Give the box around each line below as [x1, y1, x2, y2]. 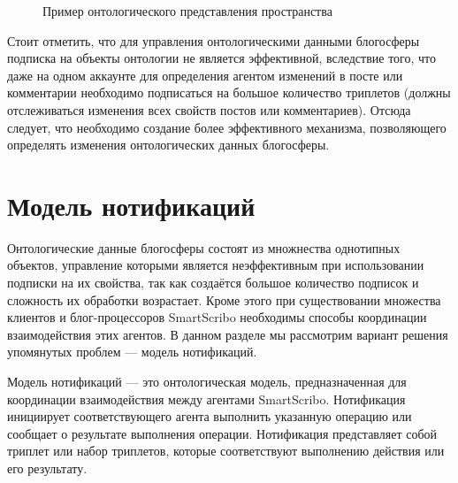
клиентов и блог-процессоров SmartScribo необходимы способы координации [7, 308, 427, 326]
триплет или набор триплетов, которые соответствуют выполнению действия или [7, 441, 445, 460]
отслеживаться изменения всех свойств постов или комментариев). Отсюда [7, 100, 411, 119]
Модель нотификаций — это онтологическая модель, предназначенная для [7, 372, 407, 391]
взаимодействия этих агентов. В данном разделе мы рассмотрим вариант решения [7, 325, 448, 343]
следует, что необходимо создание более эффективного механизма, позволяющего [7, 118, 447, 136]
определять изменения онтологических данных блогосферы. [7, 135, 330, 154]
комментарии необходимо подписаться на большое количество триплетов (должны [7, 83, 451, 102]
